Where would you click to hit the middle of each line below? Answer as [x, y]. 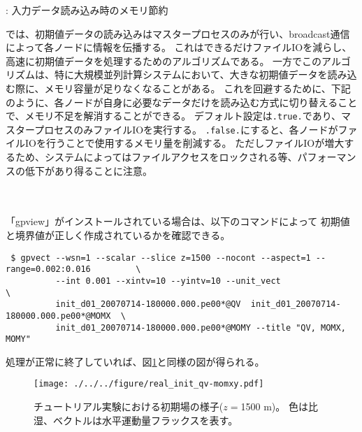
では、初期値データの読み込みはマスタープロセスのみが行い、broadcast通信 [178, 33]
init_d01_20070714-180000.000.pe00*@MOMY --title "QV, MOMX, [201, 327]
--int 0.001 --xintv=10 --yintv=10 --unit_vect [168, 281]
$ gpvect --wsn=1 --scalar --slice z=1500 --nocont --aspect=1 [161, 258]
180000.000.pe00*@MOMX [58, 316]
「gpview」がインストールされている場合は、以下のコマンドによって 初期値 [178, 221]
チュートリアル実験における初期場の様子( [129, 406]
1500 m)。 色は [274, 406]
